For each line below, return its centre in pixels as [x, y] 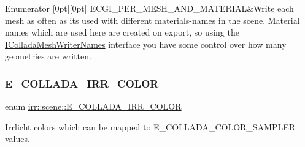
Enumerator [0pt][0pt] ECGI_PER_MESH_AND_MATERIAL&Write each [149, 8]
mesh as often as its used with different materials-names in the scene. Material [152, 20]
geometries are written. [48, 56]
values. [17, 139]
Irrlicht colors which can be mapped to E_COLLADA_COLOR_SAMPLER [150, 126]
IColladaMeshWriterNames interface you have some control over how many [146, 44]
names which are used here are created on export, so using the [122, 32]
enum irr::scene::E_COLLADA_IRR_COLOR [93, 106]
